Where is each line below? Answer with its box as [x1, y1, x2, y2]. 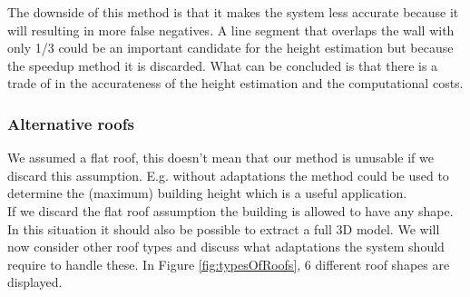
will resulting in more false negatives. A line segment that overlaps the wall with [7, 20, 455, 39]
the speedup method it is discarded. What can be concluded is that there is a [7, 55, 438, 74]
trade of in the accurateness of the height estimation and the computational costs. [7, 74, 464, 93]
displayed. [7, 272, 63, 292]
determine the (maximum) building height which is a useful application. [7, 183, 407, 203]
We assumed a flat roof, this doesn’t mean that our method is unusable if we [7, 148, 434, 167]
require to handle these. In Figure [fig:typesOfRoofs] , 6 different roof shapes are [7, 254, 450, 273]
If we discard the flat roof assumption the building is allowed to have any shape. [7, 201, 454, 220]
